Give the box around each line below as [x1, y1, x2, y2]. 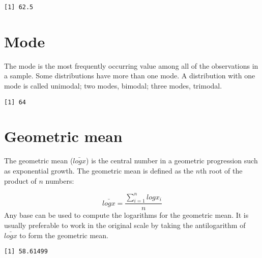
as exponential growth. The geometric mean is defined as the [4, 165, 194, 176]
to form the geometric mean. [19, 230, 109, 240]
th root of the [200, 165, 243, 176]
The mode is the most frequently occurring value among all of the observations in [4, 60, 258, 71]
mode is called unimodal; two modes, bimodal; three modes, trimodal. [4, 80, 222, 91]
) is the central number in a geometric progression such [86, 155, 258, 166]
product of [4, 175, 37, 186]
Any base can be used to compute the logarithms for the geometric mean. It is [4, 210, 249, 220]
